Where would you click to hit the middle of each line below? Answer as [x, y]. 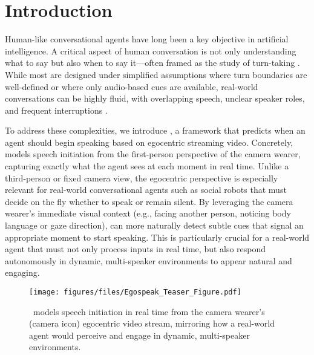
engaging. [22, 272]
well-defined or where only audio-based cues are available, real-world [132, 86]
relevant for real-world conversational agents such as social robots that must [146, 190]
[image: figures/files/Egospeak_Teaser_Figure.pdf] [135, 292]
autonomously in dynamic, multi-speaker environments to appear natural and [149, 260]
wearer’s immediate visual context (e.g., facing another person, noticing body [148, 213]
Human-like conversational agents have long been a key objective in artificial [147, 39]
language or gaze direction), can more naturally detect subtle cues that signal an [154, 225]
